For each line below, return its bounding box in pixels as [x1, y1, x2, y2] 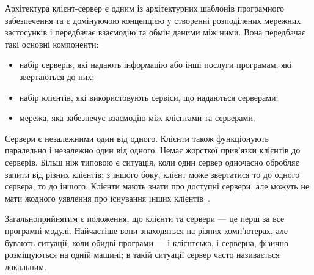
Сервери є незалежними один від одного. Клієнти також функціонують [5, 131, 269, 144]
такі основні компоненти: [5, 37, 99, 50]
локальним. [5, 260, 47, 273]
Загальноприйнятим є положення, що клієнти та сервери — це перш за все [5, 212, 285, 225]
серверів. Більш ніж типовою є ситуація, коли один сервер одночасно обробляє [5, 155, 299, 168]
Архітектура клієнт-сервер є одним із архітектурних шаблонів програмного [5, 2, 284, 14]
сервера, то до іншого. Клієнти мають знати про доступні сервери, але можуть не [5, 180, 310, 193]
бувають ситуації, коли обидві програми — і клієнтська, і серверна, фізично [5, 236, 288, 249]
